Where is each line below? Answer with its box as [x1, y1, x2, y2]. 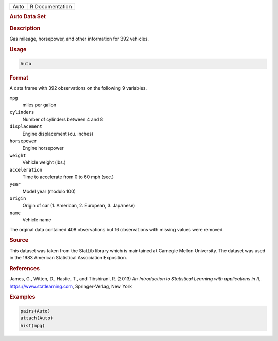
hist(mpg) [20, 323, 45, 328]
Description [9, 25, 41, 32]
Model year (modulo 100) [22, 188, 76, 194]
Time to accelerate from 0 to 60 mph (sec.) [22, 174, 114, 180]
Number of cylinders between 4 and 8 [22, 116, 103, 122]
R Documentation [30, 3, 72, 10]
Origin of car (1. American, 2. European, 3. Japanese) [22, 202, 135, 209]
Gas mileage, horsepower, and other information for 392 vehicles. [9, 35, 149, 42]
